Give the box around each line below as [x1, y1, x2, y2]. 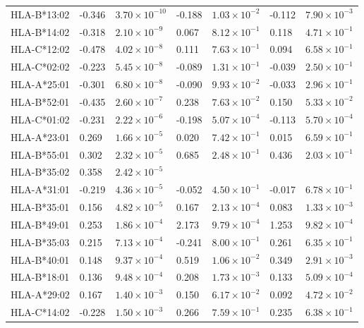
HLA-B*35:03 [11, 234, 70, 249]
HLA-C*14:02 [11, 305, 70, 320]
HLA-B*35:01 [11, 200, 70, 214]
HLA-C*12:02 [11, 42, 70, 56]
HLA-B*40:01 [11, 252, 70, 267]
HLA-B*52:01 [11, 94, 70, 109]
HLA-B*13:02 [11, 6, 70, 21]
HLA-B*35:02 [11, 164, 70, 179]
